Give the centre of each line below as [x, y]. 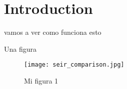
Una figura [20, 48]
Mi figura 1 [41, 80]
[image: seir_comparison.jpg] [74, 65]
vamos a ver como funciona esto [53, 32]
